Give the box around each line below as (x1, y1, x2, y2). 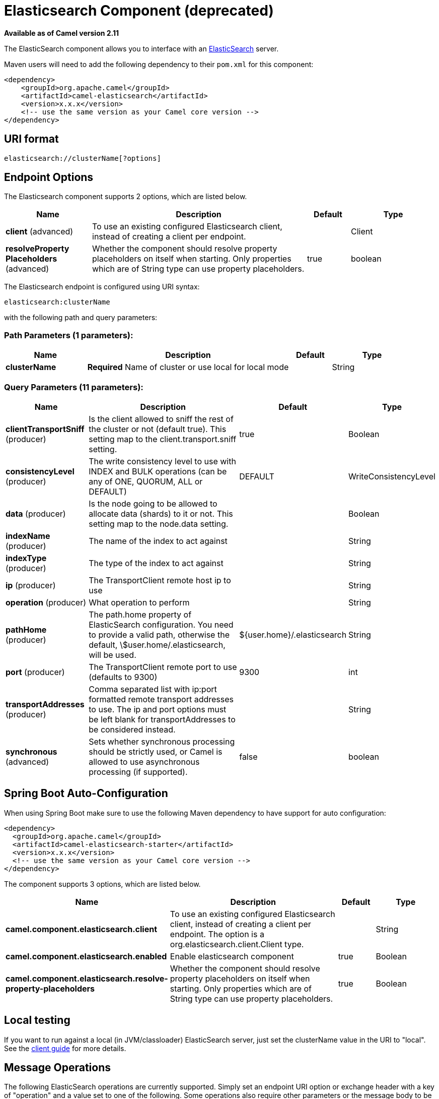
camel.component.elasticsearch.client (6, 924, 157, 934)
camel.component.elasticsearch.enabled (6, 951, 167, 961)
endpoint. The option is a (170, 929, 264, 939)
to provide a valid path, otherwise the (89, 629, 230, 640)
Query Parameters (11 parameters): (4, 382, 143, 392)
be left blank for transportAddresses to (89, 714, 236, 724)
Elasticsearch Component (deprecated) (4, 2, 274, 19)
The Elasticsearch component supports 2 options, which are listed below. (4, 192, 247, 201)
